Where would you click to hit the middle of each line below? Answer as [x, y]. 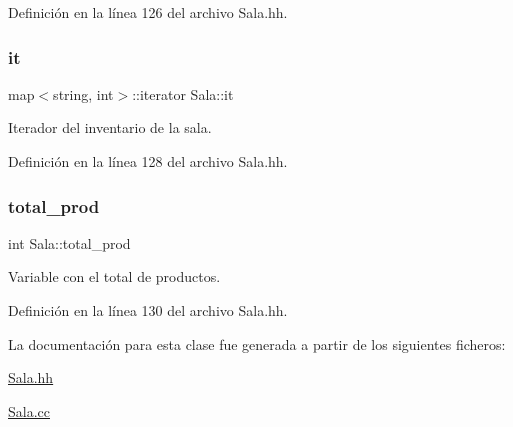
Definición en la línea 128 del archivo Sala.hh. [148, 161]
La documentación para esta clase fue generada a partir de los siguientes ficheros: [257, 343]
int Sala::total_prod [69, 242]
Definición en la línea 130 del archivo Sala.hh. [148, 310]
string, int [83, 93]
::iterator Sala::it [183, 93]
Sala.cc [29, 410]
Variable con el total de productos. [114, 276]
